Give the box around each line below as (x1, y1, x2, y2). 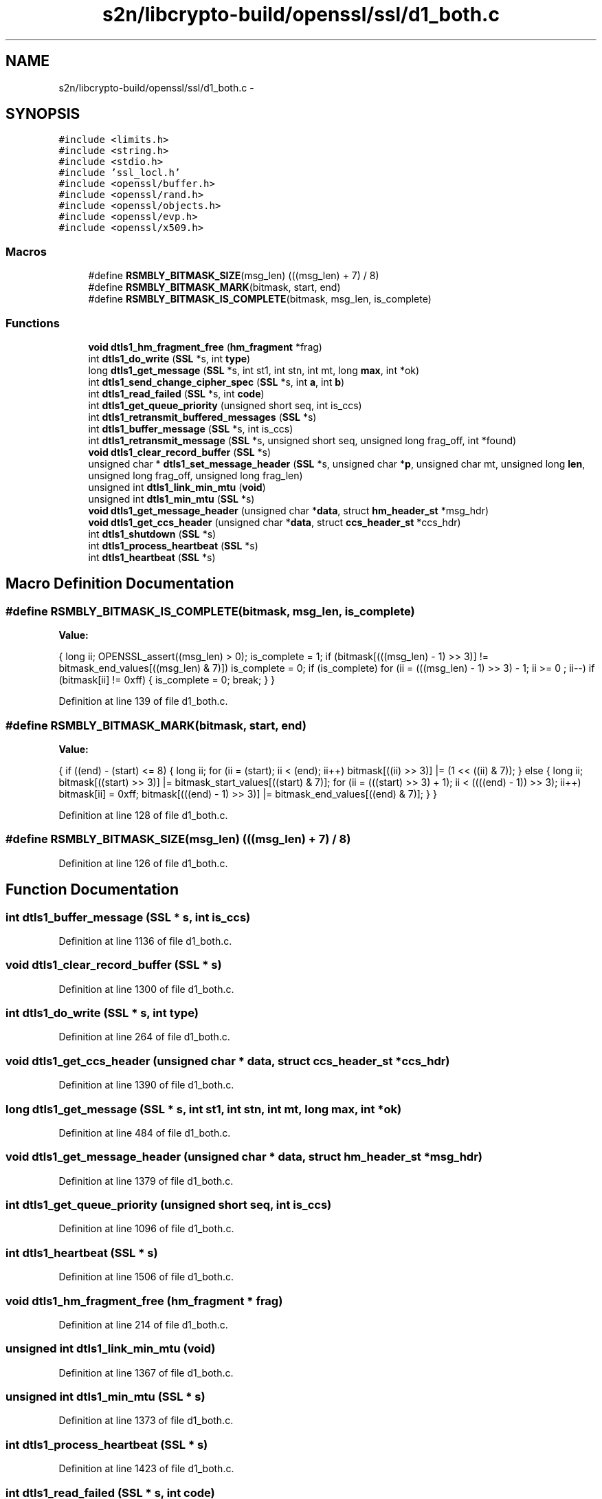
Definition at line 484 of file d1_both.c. (58, 1126, 231, 1139)
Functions (5, 316, 60, 330)
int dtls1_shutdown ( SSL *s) (88, 527, 216, 540)
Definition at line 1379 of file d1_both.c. (58, 1174, 234, 1187)
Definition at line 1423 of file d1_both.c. (58, 1463, 234, 1475)
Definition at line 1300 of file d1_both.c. (58, 983, 234, 995)
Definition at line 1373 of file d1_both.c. (58, 1414, 234, 1427)
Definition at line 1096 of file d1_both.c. (58, 1223, 234, 1235)
